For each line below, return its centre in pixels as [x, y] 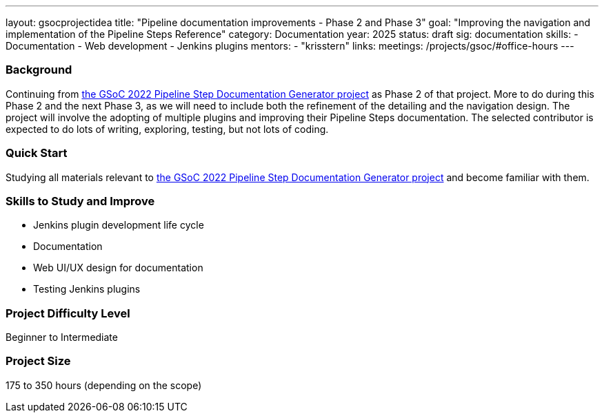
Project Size [38, 361]
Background [39, 70]
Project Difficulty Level [68, 313]
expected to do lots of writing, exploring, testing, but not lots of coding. [167, 129]
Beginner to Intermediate [62, 337]
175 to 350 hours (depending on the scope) [104, 385]
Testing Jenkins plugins [87, 289]
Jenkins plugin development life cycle [119, 225]
